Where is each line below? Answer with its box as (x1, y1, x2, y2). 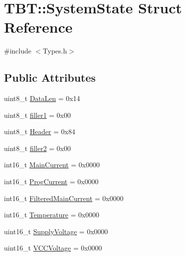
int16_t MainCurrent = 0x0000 (4, 159, 100, 170)
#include (4, 46, 32, 56)
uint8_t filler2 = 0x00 (4, 143, 71, 153)
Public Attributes (4, 70, 96, 85)
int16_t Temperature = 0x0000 (4, 209, 99, 220)
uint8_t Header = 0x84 (4, 126, 75, 137)
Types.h (43, 46, 67, 56)
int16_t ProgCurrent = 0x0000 (4, 176, 98, 187)
